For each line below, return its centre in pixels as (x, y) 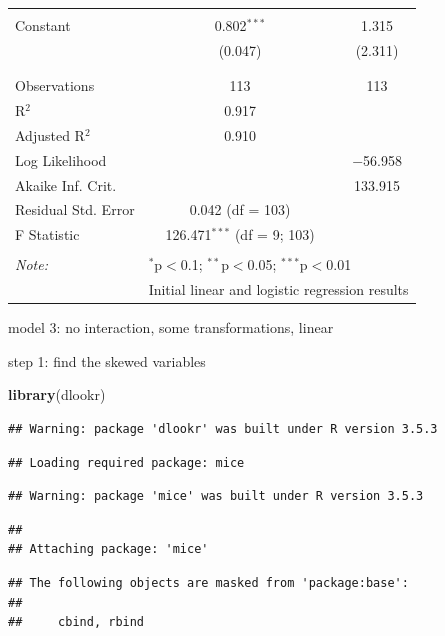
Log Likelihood (61, 159)
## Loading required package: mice (126, 462)
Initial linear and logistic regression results (278, 289)
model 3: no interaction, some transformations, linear (171, 327)
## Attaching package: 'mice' (108, 549)
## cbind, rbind (76, 622)
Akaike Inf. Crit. (66, 184)
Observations (55, 85)
